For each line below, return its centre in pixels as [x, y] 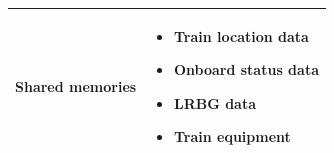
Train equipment [232, 136]
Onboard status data [246, 69]
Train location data [241, 35]
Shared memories [76, 85]
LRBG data [215, 102]
